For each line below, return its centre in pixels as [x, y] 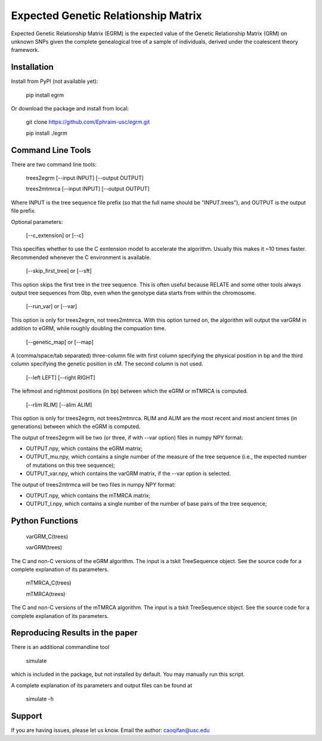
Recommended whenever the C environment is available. [81, 257]
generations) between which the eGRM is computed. [76, 426]
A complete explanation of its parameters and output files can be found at [102, 685]
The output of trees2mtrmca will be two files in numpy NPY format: [93, 484]
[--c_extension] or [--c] [55, 235]
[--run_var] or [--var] [52, 306]
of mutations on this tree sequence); [71, 465]
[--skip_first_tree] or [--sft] [59, 271]
